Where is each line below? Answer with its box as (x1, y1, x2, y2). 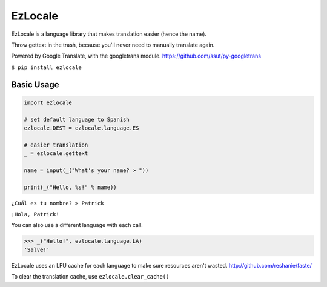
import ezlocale (24, 99, 73, 106)
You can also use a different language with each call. (11, 222, 144, 229)
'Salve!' (24, 246, 50, 253)
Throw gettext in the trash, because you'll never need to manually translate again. (11, 41, 215, 48)
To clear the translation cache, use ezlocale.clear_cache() (11, 273, 170, 280)
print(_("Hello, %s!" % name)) (24, 183, 117, 191)
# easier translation (24, 141, 88, 148)
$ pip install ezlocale (11, 64, 82, 71)
